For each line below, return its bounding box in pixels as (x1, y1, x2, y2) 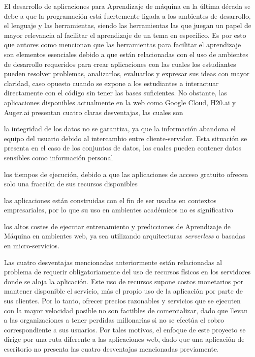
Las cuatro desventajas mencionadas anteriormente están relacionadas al (4, 257, 222, 267)
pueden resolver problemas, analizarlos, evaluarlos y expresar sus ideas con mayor (4, 68, 250, 79)
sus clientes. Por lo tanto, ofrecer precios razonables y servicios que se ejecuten (4, 296, 241, 306)
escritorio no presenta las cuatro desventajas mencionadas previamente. (4, 344, 219, 354)
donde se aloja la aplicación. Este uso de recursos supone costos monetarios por (4, 276, 244, 286)
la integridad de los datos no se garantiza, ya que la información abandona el (4, 123, 236, 134)
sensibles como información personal (4, 152, 113, 162)
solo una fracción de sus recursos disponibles (4, 178, 138, 189)
